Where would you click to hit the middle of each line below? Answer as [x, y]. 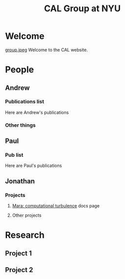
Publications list [25, 102]
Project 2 [19, 270]
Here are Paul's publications [34, 166]
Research [25, 235]
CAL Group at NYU [82, 9]
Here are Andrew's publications [37, 112]
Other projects [27, 215]
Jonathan [20, 181]
